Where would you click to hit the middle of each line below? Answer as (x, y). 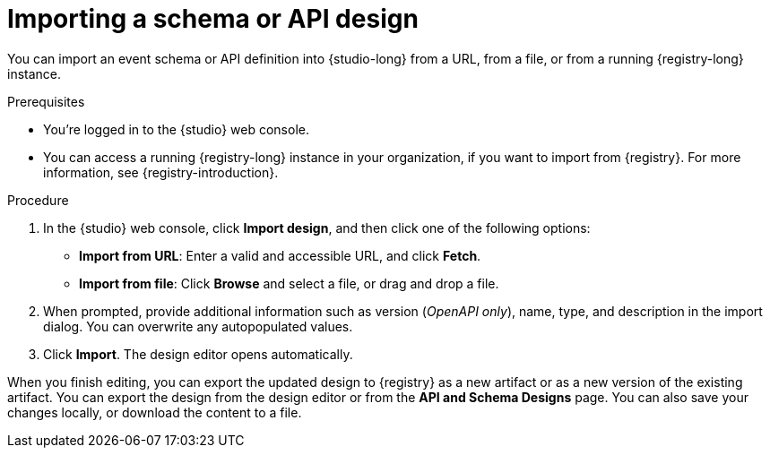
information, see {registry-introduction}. (161, 172)
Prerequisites (46, 101)
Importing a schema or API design (213, 19)
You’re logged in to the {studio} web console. (176, 129)
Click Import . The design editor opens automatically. (198, 354)
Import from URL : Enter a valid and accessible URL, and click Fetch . (280, 255)
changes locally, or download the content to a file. (155, 412)
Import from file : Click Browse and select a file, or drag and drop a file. (289, 283)
